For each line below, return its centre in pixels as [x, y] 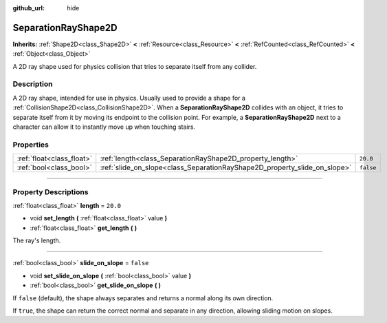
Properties [31, 145]
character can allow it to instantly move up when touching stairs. [104, 127]
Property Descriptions [51, 191]
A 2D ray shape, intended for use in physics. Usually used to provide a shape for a [129, 98]
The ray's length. [37, 240]
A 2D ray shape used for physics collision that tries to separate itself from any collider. [135, 66]
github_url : [29, 8]
